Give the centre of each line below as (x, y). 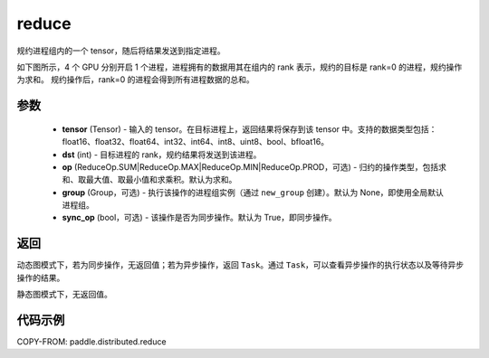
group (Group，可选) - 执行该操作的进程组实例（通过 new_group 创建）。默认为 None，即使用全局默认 (253, 192)
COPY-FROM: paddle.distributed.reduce (91, 342)
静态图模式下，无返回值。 (64, 295)
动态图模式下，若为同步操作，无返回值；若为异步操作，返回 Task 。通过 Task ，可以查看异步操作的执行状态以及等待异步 (240, 265)
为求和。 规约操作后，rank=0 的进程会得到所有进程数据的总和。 (136, 80)
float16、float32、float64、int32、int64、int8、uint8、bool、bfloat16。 (196, 142)
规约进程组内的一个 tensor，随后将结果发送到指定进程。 (121, 51)
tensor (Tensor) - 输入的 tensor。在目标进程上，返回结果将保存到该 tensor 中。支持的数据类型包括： (249, 129)
